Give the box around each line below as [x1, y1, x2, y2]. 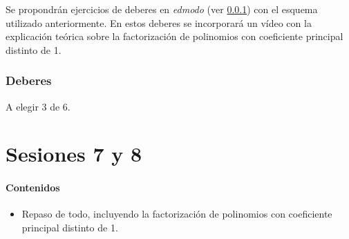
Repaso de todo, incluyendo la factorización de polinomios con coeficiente [21, 207, 332, 221]
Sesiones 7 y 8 [6, 140, 142, 168]
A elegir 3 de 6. [6, 99, 70, 113]
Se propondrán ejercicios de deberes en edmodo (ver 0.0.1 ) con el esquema [6, 2, 318, 16]
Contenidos [6, 180, 60, 195]
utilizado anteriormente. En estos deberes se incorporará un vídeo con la [6, 15, 312, 30]
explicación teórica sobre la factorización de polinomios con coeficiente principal [6, 29, 343, 44]
